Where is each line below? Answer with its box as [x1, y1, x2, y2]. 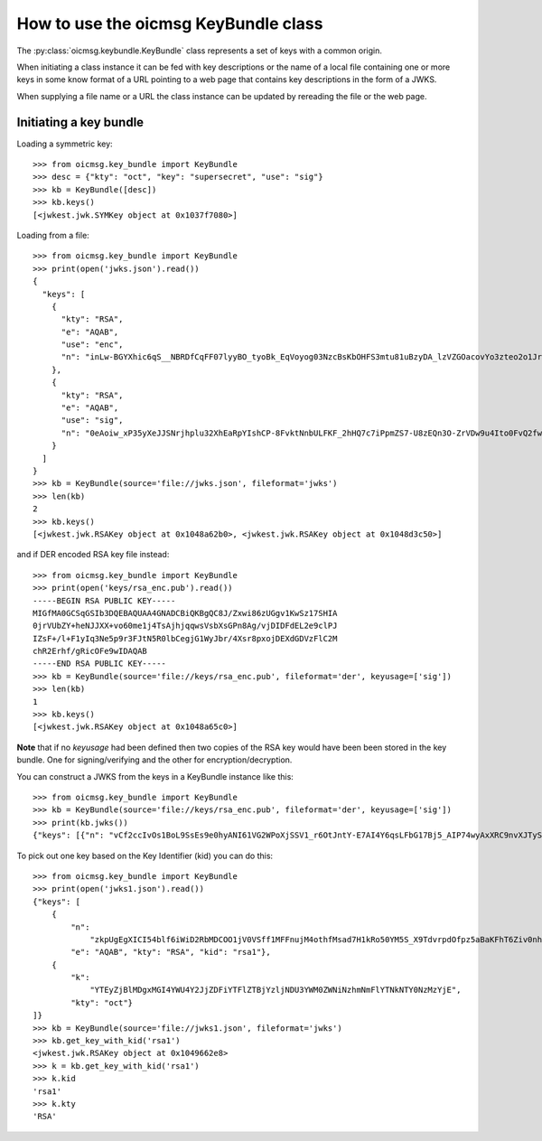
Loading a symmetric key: [16, 138, 113, 149]
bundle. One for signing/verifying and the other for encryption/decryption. [16, 754, 293, 765]
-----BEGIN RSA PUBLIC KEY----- [33, 595, 176, 605]
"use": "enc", [61, 340, 124, 350]
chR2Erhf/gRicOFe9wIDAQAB [33, 646, 148, 657]
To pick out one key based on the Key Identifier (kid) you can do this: [16, 850, 274, 861]
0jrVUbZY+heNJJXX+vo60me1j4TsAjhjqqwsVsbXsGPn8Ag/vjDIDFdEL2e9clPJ [33, 621, 338, 631]
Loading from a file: [16, 229, 89, 240]
